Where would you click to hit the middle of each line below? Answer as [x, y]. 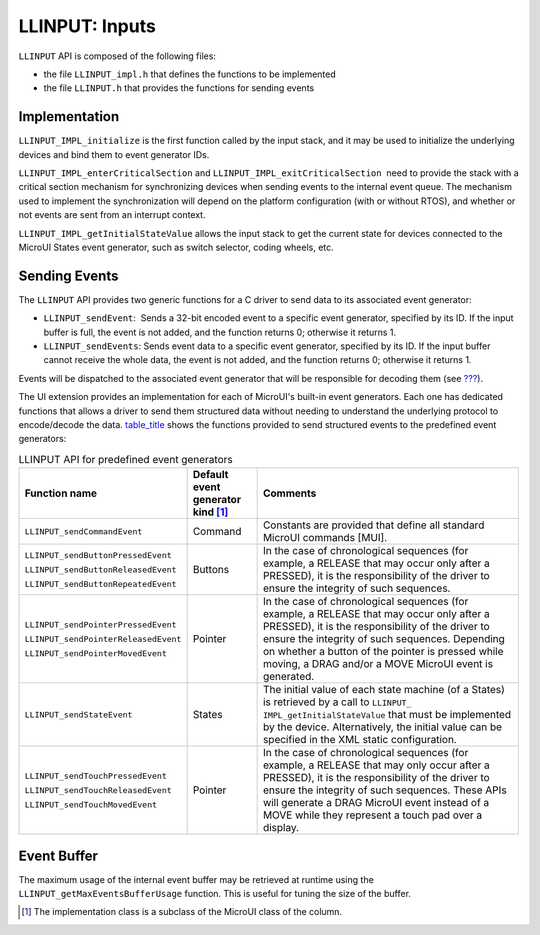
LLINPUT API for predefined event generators [126, 459]
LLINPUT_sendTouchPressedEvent [95, 775]
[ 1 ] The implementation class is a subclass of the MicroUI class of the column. [182, 912]
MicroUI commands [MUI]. [325, 538]
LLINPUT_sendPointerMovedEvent [95, 653]
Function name [61, 493]
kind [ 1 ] [210, 512]
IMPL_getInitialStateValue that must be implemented [387, 715]
